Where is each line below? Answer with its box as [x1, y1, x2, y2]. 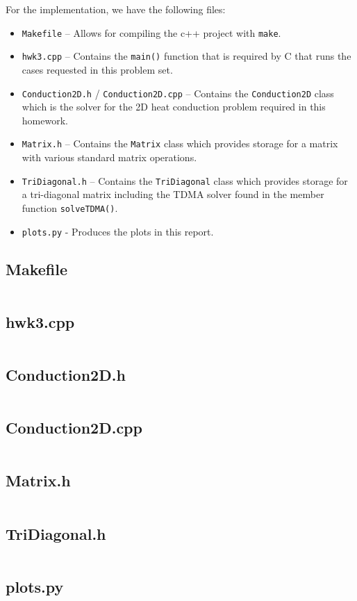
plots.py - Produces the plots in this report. [22, 224, 214, 238]
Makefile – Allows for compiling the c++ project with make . [22, 25, 281, 40]
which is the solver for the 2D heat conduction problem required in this [22, 99, 326, 114]
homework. [22, 113, 68, 127]
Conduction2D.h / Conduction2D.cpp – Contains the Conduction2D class [22, 85, 334, 100]
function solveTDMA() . [22, 200, 118, 215]
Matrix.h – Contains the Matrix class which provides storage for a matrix [22, 136, 338, 151]
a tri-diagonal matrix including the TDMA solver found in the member [22, 187, 324, 201]
